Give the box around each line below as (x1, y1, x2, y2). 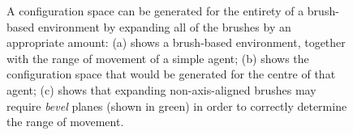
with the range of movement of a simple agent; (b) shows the (6, 49, 309, 66)
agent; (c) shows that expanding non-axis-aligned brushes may (6, 81, 316, 98)
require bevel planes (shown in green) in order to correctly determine (6, 97, 347, 114)
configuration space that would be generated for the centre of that (6, 65, 336, 82)
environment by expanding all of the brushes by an (37, 18, 291, 35)
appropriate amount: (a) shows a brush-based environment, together (6, 34, 346, 51)
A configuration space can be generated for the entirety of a (6, 2, 304, 19)
